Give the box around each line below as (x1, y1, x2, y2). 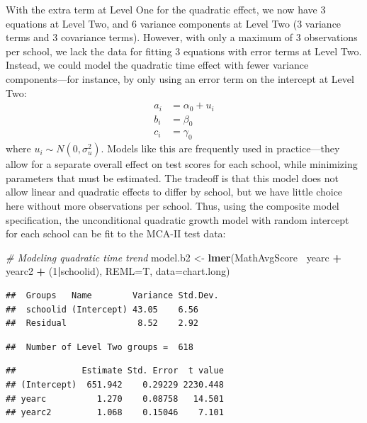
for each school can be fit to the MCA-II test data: (6, 226, 226, 241)
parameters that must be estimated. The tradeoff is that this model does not (6, 170, 339, 185)
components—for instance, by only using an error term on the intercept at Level (6, 71, 354, 86)
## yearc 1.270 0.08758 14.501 (6, 393, 224, 404)
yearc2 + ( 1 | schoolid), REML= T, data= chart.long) (6, 264, 230, 278)
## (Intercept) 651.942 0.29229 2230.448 (6, 380, 224, 390)
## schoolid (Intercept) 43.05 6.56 (6, 304, 199, 315)
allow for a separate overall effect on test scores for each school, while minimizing (6, 157, 358, 171)
